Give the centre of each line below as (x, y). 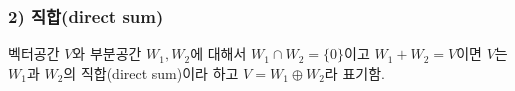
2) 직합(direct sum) (86, 15)
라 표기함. (354, 72)
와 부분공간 (107, 53)
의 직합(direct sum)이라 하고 (151, 72)
